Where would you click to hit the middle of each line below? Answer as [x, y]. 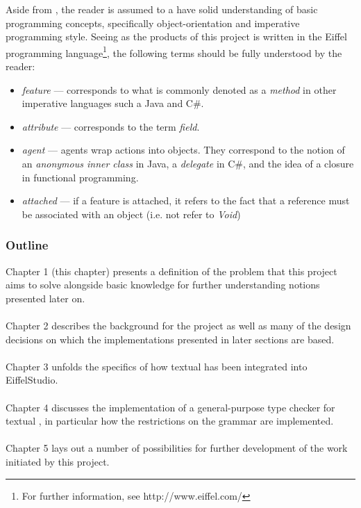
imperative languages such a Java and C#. [113, 103]
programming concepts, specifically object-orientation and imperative [153, 23]
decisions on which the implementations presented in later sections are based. [170, 339]
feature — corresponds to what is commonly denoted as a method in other [179, 89]
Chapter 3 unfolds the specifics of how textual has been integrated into [157, 366]
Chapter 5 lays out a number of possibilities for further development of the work [177, 448]
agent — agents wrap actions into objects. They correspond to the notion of [183, 150]
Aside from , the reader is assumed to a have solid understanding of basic [162, 9]
